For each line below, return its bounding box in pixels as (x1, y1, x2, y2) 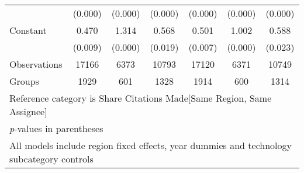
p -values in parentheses (9, 122, 103, 135)
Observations (9, 57, 63, 71)
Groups (9, 74, 39, 88)
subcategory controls (9, 152, 94, 165)
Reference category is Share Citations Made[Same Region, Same (9, 91, 272, 105)
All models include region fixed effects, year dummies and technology (9, 139, 292, 152)
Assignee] (9, 105, 47, 118)
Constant (9, 23, 47, 37)
